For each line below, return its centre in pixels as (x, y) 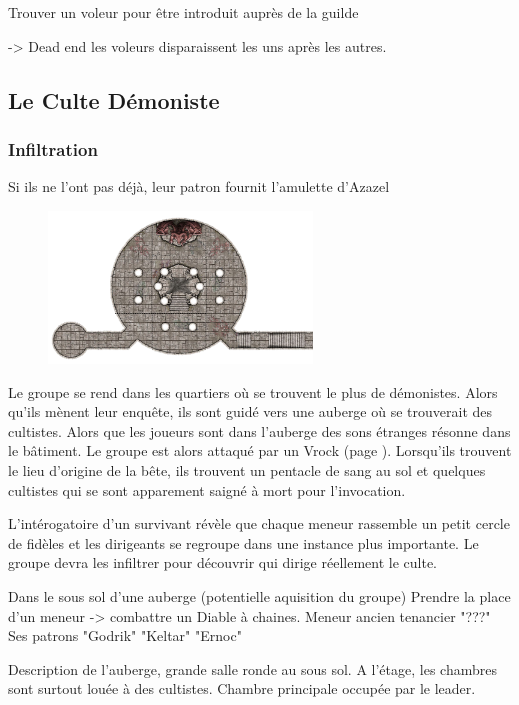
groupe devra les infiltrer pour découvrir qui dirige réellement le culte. (223, 562)
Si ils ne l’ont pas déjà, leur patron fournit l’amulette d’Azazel (199, 186)
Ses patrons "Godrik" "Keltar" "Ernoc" (125, 635)
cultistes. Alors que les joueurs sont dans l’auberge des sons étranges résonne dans (259, 430)
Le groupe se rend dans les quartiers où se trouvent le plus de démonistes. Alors (253, 391)
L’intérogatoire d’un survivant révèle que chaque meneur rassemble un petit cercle (259, 523)
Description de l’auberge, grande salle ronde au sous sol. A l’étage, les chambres (252, 668)
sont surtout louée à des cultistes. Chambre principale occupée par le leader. (242, 688)
